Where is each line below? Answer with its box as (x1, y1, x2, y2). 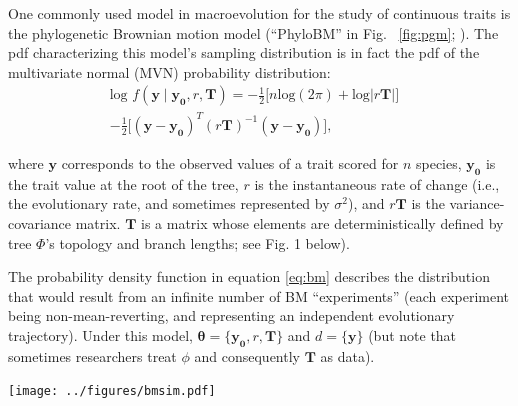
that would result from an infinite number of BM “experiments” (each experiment (8, 285, 510, 306)
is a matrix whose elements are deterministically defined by (140, 212, 504, 233)
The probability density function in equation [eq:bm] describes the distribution (8, 266, 490, 287)
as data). (320, 345, 375, 366)
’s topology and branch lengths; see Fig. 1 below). (45, 232, 350, 253)
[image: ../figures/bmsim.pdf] (8, 384, 216, 399)
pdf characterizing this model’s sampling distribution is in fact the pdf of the (8, 42, 480, 63)
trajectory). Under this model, (8, 324, 193, 345)
